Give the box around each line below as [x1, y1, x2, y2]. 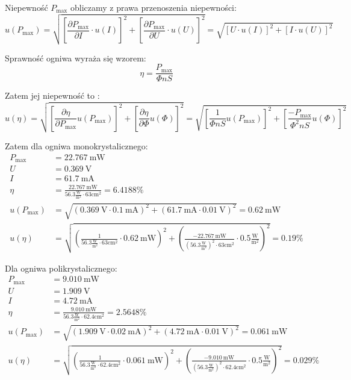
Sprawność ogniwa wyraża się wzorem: [5, 51, 146, 64]
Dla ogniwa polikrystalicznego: [5, 261, 117, 274]
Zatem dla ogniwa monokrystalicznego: [5, 140, 148, 152]
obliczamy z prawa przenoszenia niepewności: [70, 1, 237, 13]
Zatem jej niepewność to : [5, 89, 100, 102]
